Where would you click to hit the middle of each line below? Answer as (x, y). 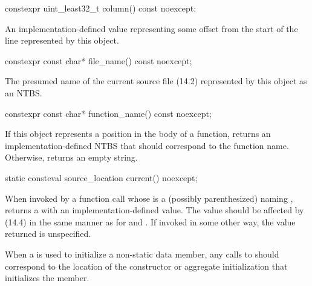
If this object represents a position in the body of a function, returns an (138, 134)
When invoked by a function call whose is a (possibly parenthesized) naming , (149, 198)
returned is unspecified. (48, 234)
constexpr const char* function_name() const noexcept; (108, 113)
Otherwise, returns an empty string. (71, 157)
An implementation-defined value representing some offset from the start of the (151, 28)
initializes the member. (47, 278)
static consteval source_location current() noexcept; (101, 177)
